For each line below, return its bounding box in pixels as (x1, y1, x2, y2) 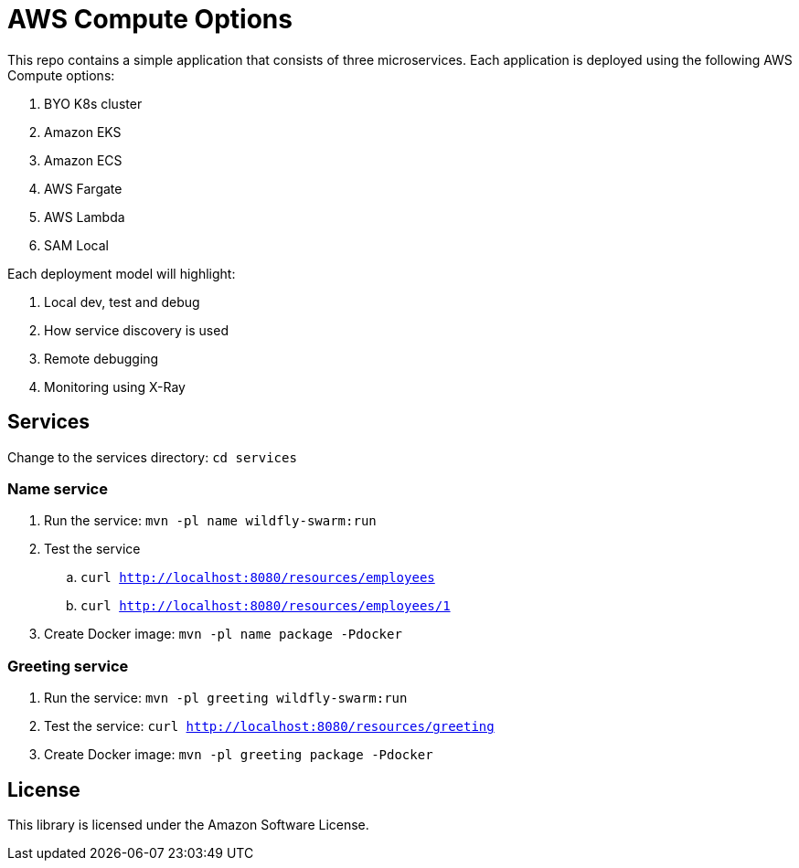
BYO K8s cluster (44, 95, 143, 111)
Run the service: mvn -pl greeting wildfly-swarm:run (44, 690, 408, 706)
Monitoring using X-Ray (44, 378, 186, 395)
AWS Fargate (44, 180, 123, 196)
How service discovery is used (44, 322, 229, 338)
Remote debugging (44, 350, 159, 366)
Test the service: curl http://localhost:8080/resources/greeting (44, 718, 495, 735)
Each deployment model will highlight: (7, 265, 236, 281)
